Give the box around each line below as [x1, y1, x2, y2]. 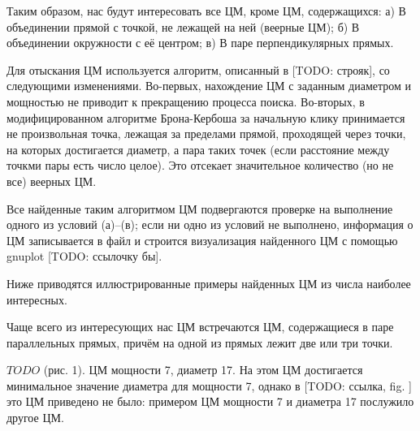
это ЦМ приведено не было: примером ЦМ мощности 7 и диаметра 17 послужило [6, 393, 414, 410]
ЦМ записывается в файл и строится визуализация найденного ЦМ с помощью [6, 231, 398, 248]
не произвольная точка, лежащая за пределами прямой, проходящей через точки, [6, 125, 406, 142]
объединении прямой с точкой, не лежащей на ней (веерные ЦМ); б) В [6, 18, 360, 35]
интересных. [6, 291, 67, 308]
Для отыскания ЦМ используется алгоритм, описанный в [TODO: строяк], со [6, 61, 390, 78]
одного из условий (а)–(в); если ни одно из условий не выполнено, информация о [6, 216, 414, 233]
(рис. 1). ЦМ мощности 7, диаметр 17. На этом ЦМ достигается [43, 361, 363, 378]
